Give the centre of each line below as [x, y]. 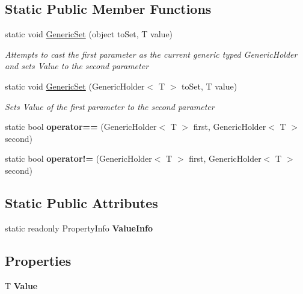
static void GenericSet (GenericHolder [75, 86]
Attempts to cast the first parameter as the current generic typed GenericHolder [151, 54]
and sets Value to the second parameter [77, 66]
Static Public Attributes [81, 202]
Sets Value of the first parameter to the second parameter [110, 106]
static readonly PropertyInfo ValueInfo [79, 228]
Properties [38, 260]
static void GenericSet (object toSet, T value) [89, 34]
